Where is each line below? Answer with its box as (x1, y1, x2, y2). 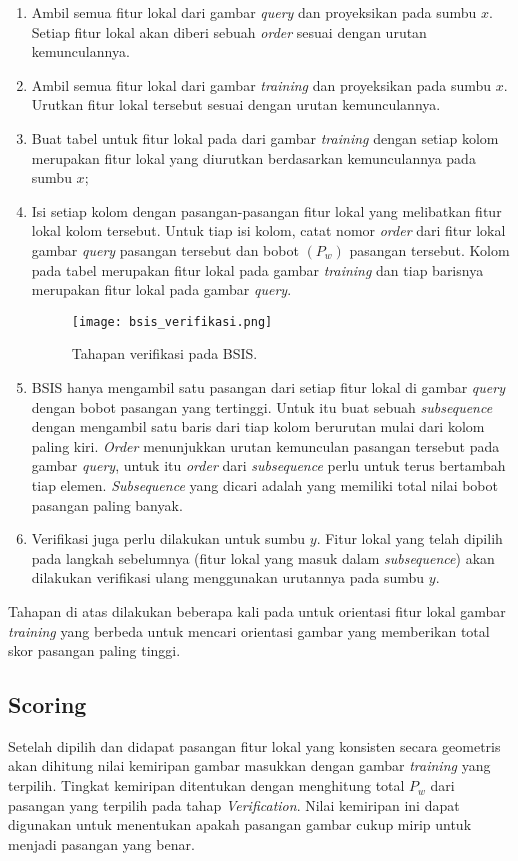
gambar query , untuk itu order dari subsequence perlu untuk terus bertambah (31, 455, 506, 476)
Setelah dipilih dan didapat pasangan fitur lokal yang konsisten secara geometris (8, 735, 501, 756)
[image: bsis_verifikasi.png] (71, 314, 273, 329)
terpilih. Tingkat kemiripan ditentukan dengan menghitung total (8, 775, 405, 796)
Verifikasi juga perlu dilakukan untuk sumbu (31, 528, 306, 549)
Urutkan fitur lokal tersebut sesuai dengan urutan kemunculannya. (31, 94, 441, 115)
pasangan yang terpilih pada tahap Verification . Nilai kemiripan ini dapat (8, 794, 460, 815)
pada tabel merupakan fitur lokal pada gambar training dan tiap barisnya (31, 259, 484, 280)
